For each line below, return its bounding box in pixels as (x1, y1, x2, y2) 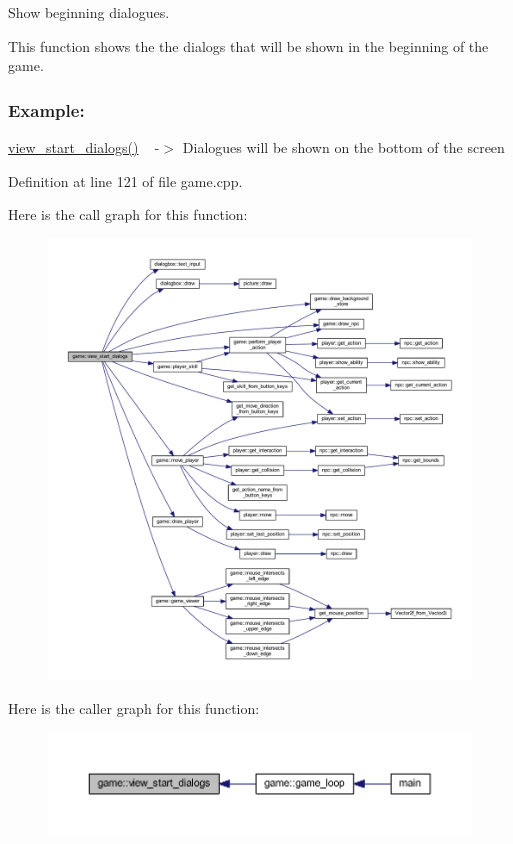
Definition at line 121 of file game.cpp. (8, 170, 243, 191)
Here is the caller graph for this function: (8, 697, 260, 718)
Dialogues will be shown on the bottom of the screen (182, 137, 505, 157)
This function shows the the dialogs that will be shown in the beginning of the (8, 35, 489, 56)
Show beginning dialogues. (8, 2, 170, 22)
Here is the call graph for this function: (8, 204, 248, 225)
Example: (8, 97, 85, 122)
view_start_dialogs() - (8, 137, 160, 157)
